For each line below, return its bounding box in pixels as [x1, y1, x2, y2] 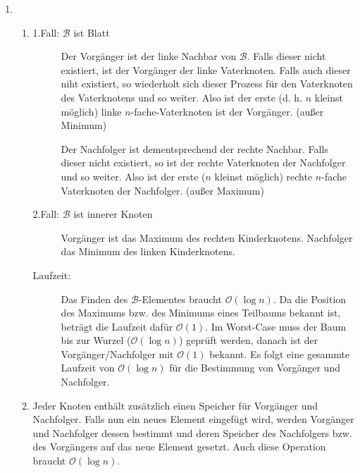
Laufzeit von [61, 360, 115, 375]
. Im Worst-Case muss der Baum [205, 319, 347, 333]
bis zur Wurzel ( [61, 333, 131, 348]
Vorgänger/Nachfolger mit [61, 346, 174, 361]
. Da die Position [273, 291, 347, 306]
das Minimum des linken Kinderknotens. [61, 244, 235, 259]
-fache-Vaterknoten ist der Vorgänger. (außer [130, 104, 324, 118]
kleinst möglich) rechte [214, 168, 313, 183]
